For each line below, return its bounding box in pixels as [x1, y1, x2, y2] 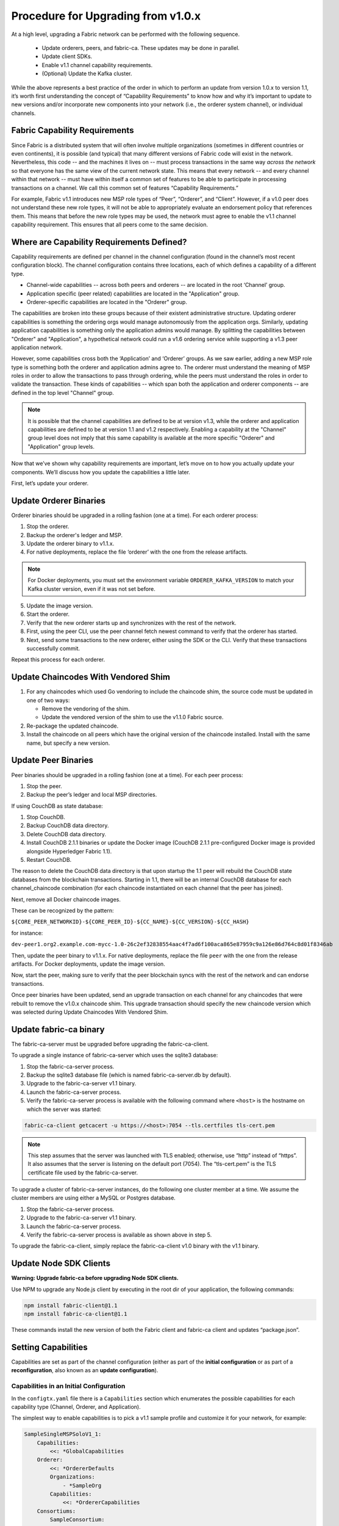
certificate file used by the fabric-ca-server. [27, 1169, 138, 1176]
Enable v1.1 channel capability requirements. [41, 61, 152, 68]
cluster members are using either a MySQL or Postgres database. [11, 1194, 176, 1202]
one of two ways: [26, 696, 70, 704]
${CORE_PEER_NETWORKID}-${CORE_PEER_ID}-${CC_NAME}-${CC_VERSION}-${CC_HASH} [11, 919, 249, 925]
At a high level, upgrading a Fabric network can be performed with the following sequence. [11, 31, 240, 38]
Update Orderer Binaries [11, 495, 106, 506]
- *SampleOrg [62, 1482, 102, 1489]
